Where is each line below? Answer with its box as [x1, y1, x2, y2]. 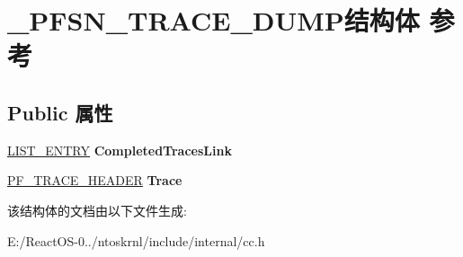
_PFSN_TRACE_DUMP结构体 [7, 2, 420, 39]
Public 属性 [7, 98, 113, 126]
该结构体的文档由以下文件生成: [7, 200, 187, 219]
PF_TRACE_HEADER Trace [7, 171, 183, 190]
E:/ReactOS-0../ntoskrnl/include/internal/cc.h [7, 231, 265, 250]
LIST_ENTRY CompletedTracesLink [7, 140, 232, 159]
